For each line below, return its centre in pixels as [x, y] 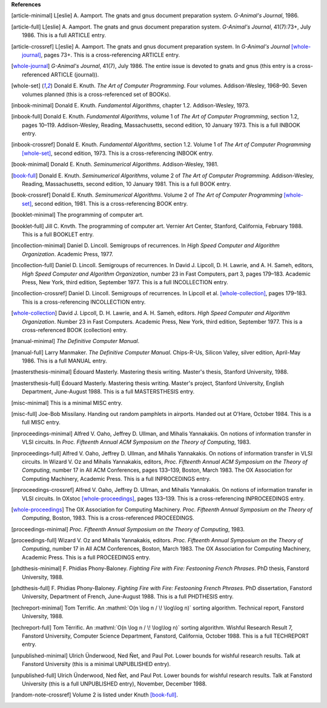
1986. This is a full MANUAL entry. [64, 361]
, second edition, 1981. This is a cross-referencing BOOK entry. [110, 203]
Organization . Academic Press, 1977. [68, 254]
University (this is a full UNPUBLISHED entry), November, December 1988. [114, 684]
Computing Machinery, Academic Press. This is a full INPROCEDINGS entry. [117, 478]
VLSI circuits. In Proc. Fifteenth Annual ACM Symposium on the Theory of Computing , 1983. [137, 442]
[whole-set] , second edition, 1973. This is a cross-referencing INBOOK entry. [117, 153]
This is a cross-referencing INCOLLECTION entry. [84, 302]
